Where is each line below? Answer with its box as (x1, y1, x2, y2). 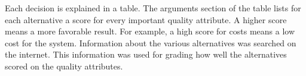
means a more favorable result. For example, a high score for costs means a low (5, 25, 295, 37)
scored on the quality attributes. (5, 59, 123, 72)
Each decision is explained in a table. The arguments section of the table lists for (5, 2, 301, 14)
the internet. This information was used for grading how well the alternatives (5, 48, 287, 61)
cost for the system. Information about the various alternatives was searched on (5, 36, 296, 49)
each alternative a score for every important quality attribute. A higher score (5, 13, 287, 26)
